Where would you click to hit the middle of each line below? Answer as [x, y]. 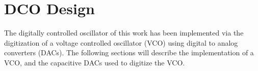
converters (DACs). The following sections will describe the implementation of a [129, 52]
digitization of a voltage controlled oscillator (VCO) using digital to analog [121, 42]
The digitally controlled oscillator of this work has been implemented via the [124, 33]
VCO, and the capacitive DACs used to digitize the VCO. [95, 62]
